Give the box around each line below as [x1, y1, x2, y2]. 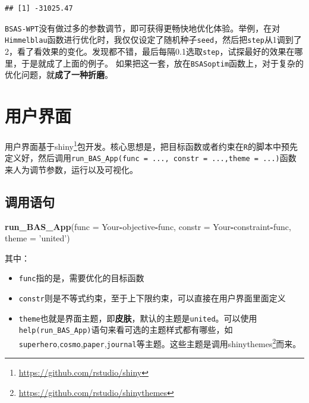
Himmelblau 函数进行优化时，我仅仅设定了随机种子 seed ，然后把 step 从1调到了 [5, 33, 302, 46]
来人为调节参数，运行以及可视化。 [5, 163, 138, 175]
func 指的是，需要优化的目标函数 [18, 272, 144, 284]
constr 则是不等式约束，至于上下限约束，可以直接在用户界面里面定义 [18, 292, 286, 304]
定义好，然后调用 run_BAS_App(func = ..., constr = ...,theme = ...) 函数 [5, 152, 297, 164]
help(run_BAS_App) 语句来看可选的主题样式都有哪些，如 [18, 323, 233, 336]
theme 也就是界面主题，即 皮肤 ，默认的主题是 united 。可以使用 [18, 311, 257, 324]
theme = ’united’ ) [5, 232, 70, 244]
